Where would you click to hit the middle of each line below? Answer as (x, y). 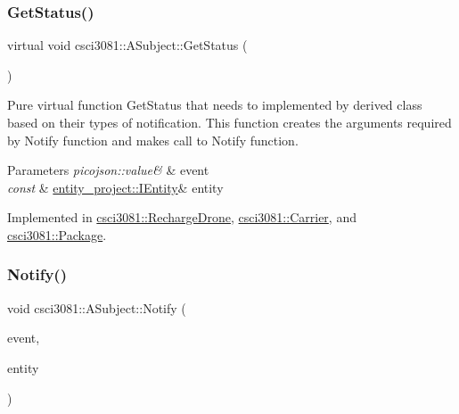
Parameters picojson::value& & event (108, 170)
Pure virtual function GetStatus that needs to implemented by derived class (215, 105)
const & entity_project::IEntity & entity (115, 187)
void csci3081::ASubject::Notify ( (97, 307)
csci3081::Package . (57, 234)
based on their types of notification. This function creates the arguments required (229, 122)
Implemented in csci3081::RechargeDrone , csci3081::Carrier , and (182, 217)
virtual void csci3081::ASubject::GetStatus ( (127, 45)
